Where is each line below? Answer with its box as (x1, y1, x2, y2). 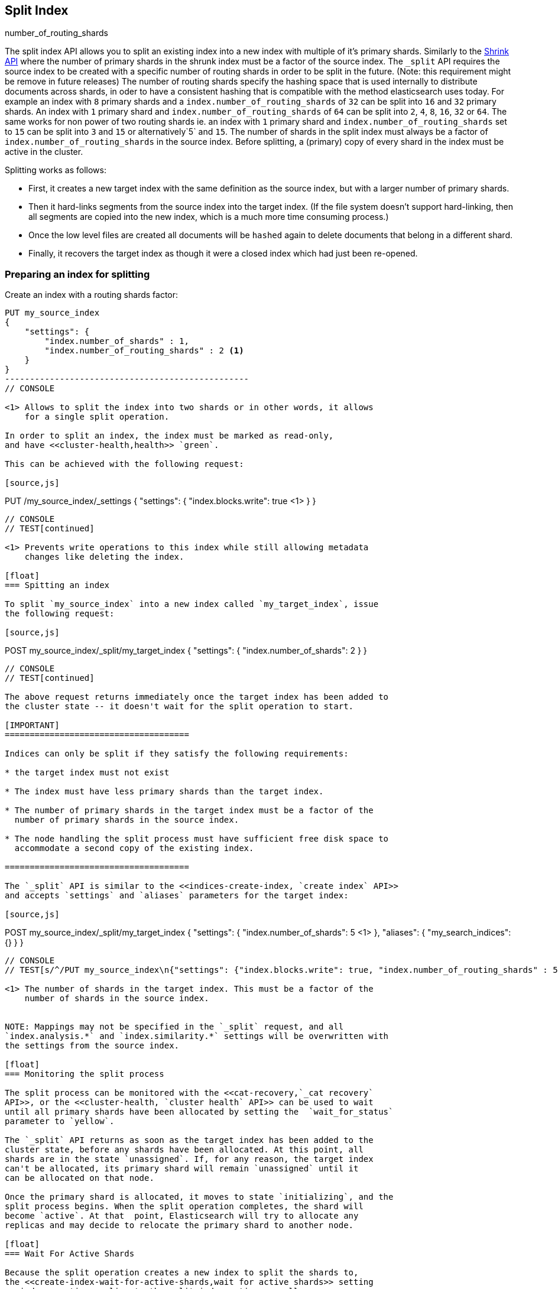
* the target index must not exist (5, 768, 170, 778)
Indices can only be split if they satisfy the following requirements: (5, 749, 349, 759)
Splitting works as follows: (5, 165, 106, 176)
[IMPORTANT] (5, 720, 60, 730)
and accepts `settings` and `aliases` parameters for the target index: (5, 891, 349, 901)
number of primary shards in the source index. (14, 815, 239, 825)
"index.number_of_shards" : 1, (44, 336, 189, 346)
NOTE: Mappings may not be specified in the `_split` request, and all (5, 1022, 344, 1032)
